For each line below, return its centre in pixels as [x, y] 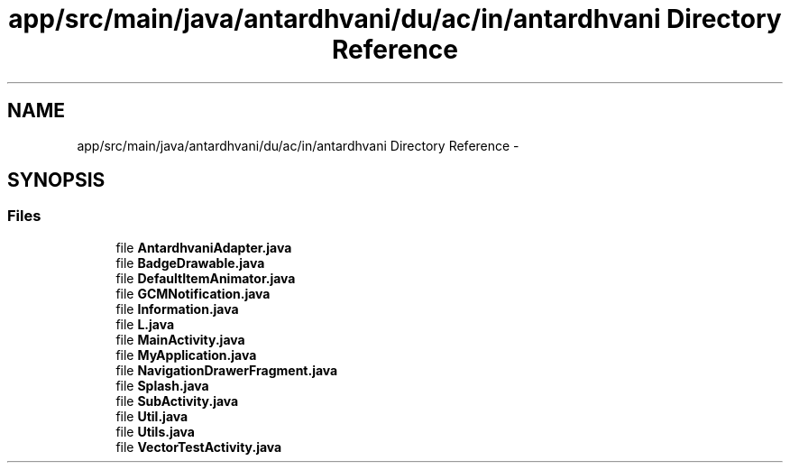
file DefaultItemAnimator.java [206, 278]
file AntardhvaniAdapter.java [204, 247]
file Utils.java [155, 431]
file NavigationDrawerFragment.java [227, 370]
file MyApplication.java [186, 355]
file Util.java [152, 416]
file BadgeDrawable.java [190, 263]
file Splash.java [162, 385]
